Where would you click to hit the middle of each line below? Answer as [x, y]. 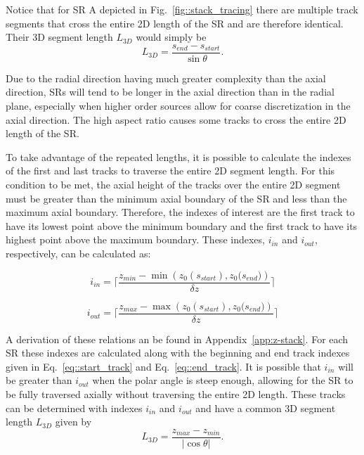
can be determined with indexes [74, 408]
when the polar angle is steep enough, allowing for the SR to [223, 380]
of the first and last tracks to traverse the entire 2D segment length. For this [170, 171]
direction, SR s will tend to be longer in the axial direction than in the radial [170, 92]
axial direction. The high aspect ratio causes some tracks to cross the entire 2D [176, 119]
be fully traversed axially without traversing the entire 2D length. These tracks [176, 394]
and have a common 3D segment [266, 408]
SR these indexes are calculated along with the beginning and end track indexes [178, 353]
